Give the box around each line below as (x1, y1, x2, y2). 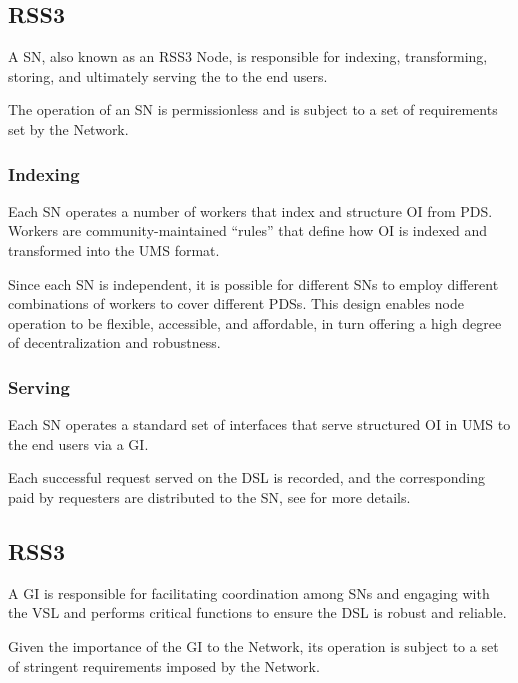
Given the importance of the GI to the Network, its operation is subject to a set (8, 635, 499, 656)
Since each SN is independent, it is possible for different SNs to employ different (8, 273, 499, 294)
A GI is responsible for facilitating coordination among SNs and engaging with (8, 582, 490, 603)
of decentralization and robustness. (8, 332, 221, 353)
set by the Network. (8, 118, 129, 139)
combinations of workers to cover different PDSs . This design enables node (8, 293, 464, 314)
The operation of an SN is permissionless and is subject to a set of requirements (8, 99, 498, 120)
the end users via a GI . (8, 433, 149, 454)
